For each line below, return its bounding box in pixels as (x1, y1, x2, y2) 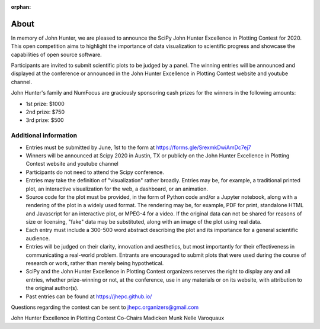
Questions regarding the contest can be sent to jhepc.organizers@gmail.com (11, 304, 199, 311)
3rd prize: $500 (25, 117, 65, 124)
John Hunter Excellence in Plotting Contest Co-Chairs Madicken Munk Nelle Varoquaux (11, 314, 225, 322)
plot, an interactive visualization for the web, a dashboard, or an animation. (25, 185, 209, 192)
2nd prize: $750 (25, 108, 65, 115)
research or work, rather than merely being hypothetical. (25, 260, 164, 267)
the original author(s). (25, 285, 79, 292)
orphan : (11, 4, 31, 10)
